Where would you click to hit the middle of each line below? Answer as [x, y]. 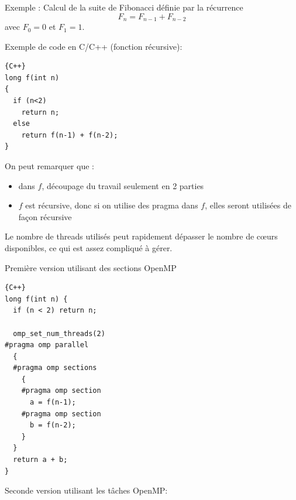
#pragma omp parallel [47, 345]
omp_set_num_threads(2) [59, 333]
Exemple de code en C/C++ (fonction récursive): [94, 46]
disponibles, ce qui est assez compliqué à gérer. [89, 247]
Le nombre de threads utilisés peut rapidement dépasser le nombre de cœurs [141, 236]
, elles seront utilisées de [248, 205]
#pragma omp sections [55, 368]
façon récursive [45, 216]
